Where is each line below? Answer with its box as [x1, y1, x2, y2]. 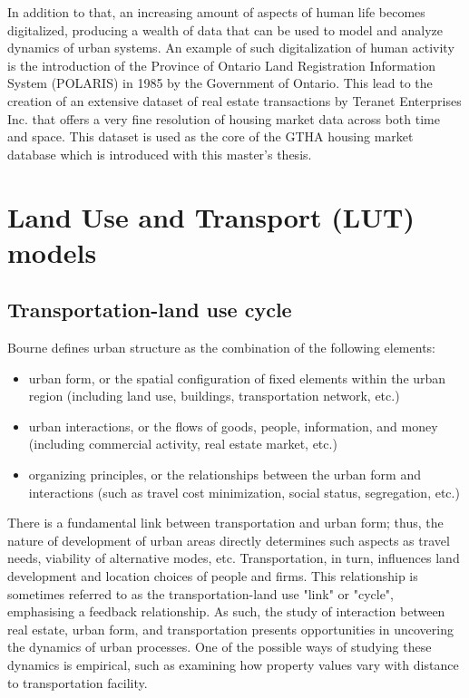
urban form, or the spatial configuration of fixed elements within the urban [28, 368, 446, 387]
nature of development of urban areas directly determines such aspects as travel [7, 530, 450, 549]
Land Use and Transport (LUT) [7, 198, 415, 235]
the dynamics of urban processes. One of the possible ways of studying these [7, 637, 432, 656]
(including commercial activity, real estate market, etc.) [28, 434, 337, 453]
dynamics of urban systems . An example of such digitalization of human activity [7, 38, 454, 57]
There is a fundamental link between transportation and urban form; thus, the [7, 513, 444, 532]
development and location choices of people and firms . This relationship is [7, 567, 418, 586]
